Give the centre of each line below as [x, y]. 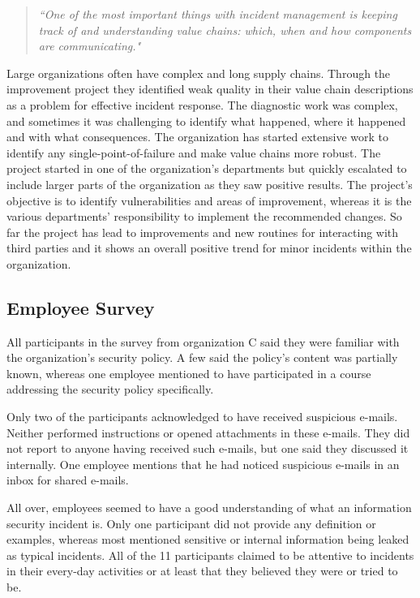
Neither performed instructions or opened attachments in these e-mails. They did [208, 432]
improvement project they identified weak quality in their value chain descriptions [210, 89]
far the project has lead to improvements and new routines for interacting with [203, 232]
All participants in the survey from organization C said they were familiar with [203, 341]
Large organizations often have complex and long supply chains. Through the [199, 73]
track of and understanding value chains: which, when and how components [225, 30]
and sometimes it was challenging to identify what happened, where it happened [206, 120]
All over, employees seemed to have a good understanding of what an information [209, 508]
